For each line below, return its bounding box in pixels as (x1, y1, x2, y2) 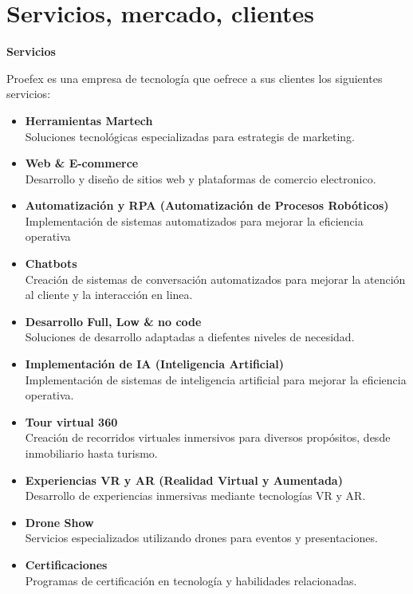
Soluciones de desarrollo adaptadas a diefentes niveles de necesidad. (25, 328, 355, 345)
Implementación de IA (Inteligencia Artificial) (25, 356, 285, 372)
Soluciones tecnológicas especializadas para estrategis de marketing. (25, 128, 355, 144)
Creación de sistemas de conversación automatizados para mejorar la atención (25, 270, 406, 287)
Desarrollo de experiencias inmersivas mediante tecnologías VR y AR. (25, 487, 366, 504)
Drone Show (25, 513, 94, 530)
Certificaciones (25, 556, 108, 572)
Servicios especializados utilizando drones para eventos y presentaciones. (25, 529, 378, 546)
